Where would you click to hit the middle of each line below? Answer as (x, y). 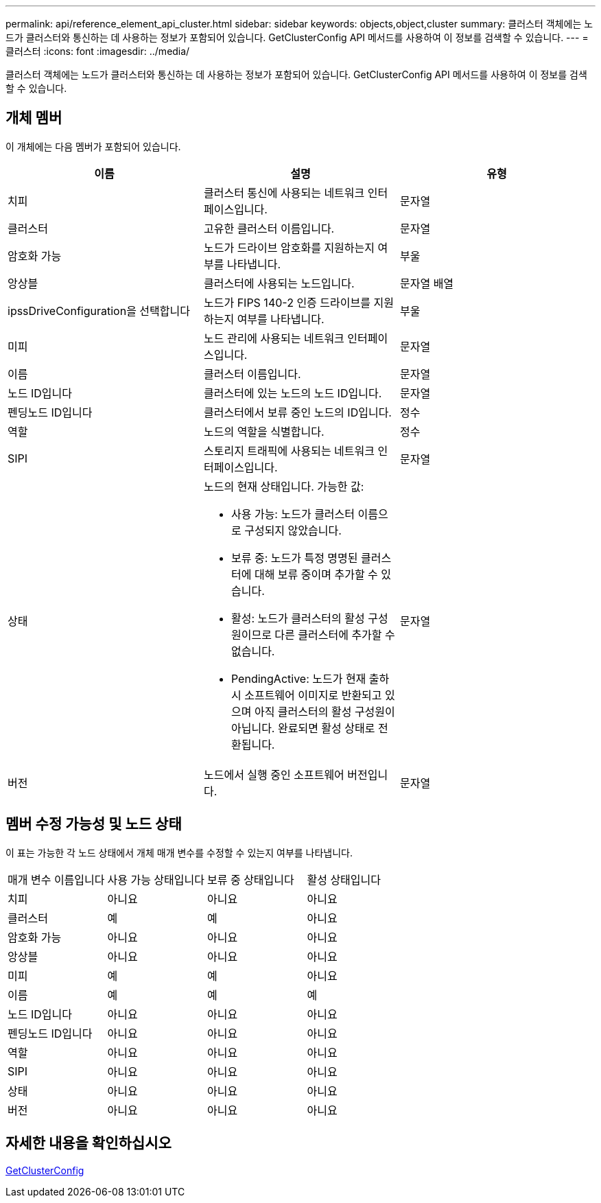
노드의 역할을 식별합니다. (264, 431)
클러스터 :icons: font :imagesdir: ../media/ (98, 51)
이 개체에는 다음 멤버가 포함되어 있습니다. (93, 146)
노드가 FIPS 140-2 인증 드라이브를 (287, 302)
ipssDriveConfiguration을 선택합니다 (99, 311)
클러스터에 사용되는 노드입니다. (279, 283)
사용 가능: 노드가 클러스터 (293, 514)
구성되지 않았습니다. (293, 530)
